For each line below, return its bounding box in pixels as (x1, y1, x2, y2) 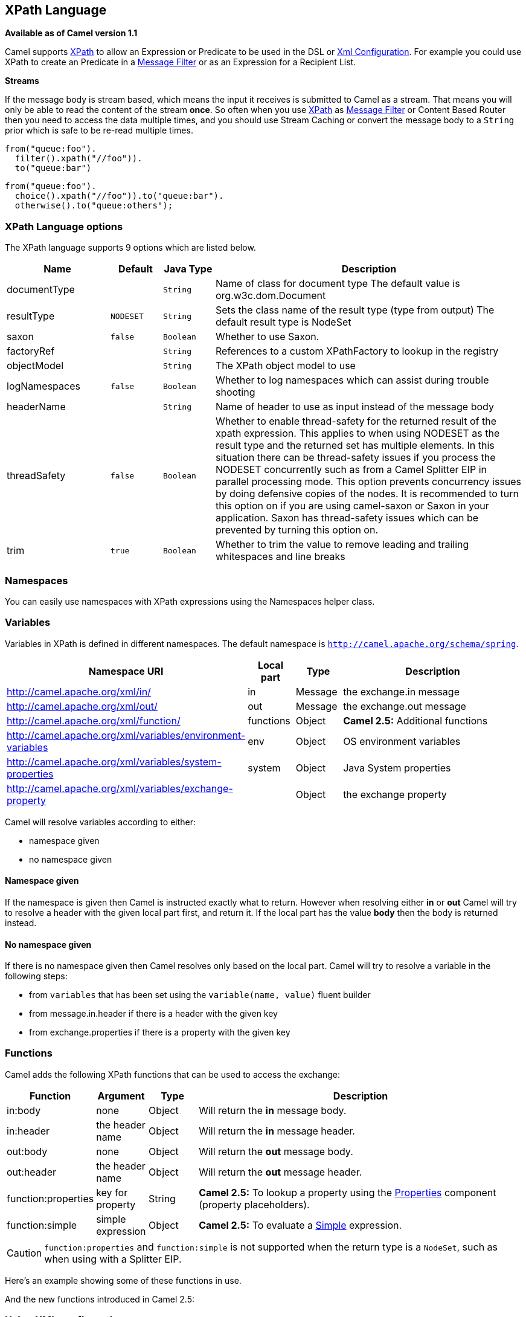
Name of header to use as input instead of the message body (216, 401, 494, 413)
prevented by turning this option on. (216, 524, 378, 536)
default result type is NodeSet (216, 316, 351, 329)
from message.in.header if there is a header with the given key (29, 1008, 278, 1019)
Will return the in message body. (199, 1104, 347, 1116)
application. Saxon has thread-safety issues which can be (216, 512, 479, 524)
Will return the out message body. (199, 1145, 353, 1158)
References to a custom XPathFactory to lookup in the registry (216, 345, 499, 358)
